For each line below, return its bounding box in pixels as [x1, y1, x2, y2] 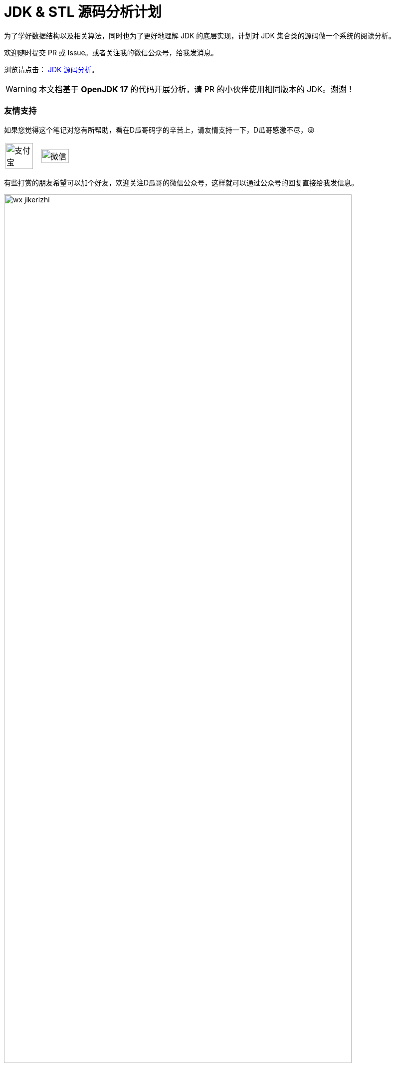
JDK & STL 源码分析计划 [4, 3, 162, 20]
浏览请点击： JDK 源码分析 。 [4, 65, 99, 74]
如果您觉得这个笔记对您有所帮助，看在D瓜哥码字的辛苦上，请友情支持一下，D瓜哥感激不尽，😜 [4, 125, 315, 134]
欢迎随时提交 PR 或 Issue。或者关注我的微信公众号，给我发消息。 [4, 48, 218, 57]
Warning [5, 83, 37, 94]
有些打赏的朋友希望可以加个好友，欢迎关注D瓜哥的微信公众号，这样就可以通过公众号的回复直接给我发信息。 [4, 178, 359, 187]
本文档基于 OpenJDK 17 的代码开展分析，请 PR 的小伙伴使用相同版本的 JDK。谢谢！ [38, 84, 355, 94]
